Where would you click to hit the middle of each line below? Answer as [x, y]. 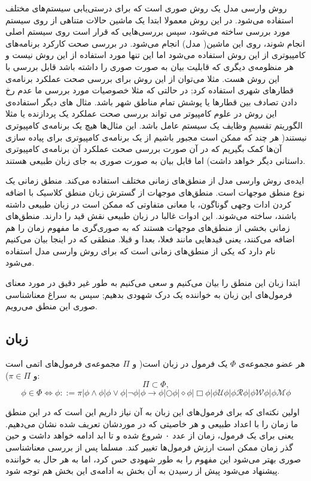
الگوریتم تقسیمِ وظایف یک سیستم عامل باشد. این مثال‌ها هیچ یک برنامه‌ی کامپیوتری [154, 125]
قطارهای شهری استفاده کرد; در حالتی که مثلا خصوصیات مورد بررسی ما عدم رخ [150, 90]
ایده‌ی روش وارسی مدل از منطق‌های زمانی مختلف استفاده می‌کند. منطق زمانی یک [155, 180]
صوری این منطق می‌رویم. [51, 306]
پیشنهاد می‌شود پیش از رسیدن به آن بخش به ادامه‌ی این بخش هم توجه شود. [143, 471]
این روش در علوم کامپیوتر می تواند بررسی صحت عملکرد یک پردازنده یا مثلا [141, 113]
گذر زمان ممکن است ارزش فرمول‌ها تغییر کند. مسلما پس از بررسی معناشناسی [149, 447]
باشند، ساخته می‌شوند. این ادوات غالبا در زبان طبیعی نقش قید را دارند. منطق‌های [151, 216]
